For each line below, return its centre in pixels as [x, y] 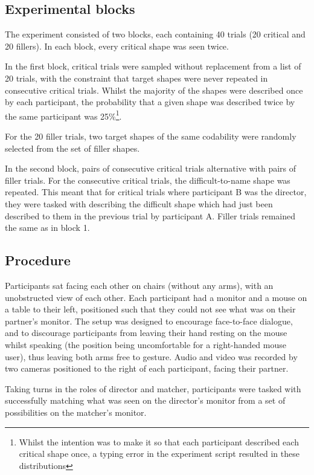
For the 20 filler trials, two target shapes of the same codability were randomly [151, 136]
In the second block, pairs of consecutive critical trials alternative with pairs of [151, 168]
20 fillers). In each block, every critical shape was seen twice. [117, 46]
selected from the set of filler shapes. [72, 148]
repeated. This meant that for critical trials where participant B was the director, [156, 192]
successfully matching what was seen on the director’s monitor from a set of [145, 400]
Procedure [38, 260]
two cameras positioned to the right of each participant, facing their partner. [147, 368]
